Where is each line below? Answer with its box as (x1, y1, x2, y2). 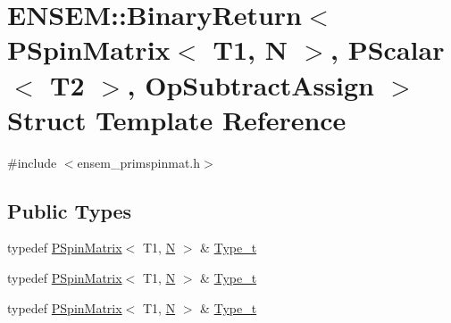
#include (7, 153, 57, 171)
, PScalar (330, 31, 445, 68)
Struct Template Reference (7, 101, 347, 137)
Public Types (7, 196, 132, 224)
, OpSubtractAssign (127, 66, 374, 103)
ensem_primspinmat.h (77, 153, 201, 171)
